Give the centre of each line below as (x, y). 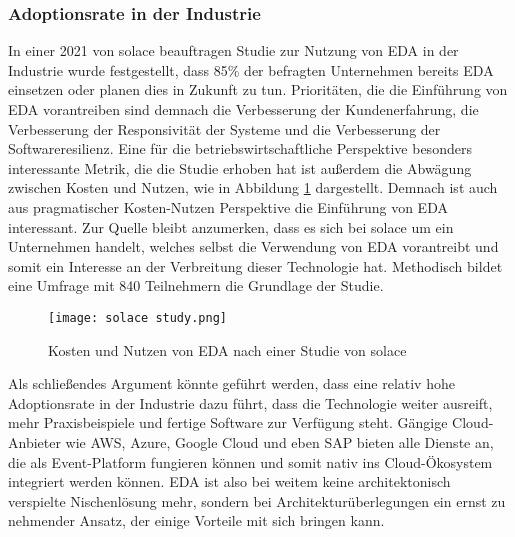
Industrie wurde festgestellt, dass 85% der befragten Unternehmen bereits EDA (251, 69)
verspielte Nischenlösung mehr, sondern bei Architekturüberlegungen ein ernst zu (257, 500)
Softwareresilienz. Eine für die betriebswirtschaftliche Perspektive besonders (240, 148)
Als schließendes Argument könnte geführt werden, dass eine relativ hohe (231, 383)
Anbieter (34, 441)
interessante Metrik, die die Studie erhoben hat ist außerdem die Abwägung (240, 167)
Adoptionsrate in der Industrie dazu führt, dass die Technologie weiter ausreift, (250, 402)
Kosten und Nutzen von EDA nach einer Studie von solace (227, 349)
